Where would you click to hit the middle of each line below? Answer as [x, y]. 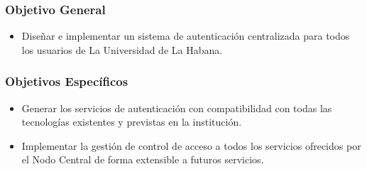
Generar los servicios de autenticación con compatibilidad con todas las [177, 108]
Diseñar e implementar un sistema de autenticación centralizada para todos [186, 36]
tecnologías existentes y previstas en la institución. [132, 122]
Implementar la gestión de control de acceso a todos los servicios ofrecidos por [191, 145]
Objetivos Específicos [67, 81]
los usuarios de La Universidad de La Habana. [122, 49]
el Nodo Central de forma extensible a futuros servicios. [143, 159]
